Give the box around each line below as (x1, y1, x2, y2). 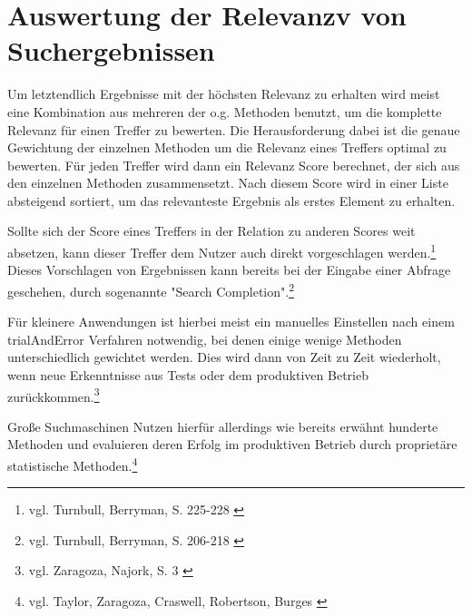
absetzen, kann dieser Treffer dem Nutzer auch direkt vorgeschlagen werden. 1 (7, 240, 437, 261)
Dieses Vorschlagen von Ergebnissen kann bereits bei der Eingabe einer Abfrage (7, 260, 451, 279)
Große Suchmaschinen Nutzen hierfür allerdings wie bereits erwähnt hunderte (7, 416, 438, 435)
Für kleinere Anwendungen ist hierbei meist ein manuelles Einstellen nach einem (7, 312, 455, 331)
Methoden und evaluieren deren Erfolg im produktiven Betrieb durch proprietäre (7, 435, 457, 454)
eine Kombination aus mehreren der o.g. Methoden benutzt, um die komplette (7, 102, 442, 121)
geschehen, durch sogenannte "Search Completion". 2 (7, 279, 294, 300)
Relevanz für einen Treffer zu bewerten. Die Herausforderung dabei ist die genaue (7, 120, 460, 139)
